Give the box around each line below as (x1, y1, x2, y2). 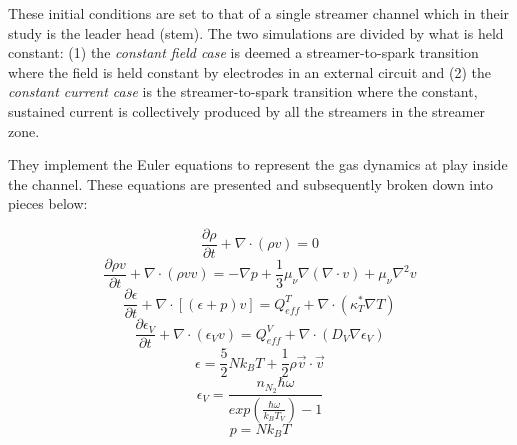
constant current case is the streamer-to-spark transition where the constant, (8, 81, 478, 102)
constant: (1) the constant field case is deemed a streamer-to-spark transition (8, 42, 479, 63)
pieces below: (8, 193, 88, 214)
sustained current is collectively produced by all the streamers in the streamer (8, 100, 486, 121)
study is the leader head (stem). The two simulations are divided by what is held (8, 22, 504, 43)
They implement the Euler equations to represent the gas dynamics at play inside (8, 154, 508, 175)
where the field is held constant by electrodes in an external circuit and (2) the (8, 61, 491, 82)
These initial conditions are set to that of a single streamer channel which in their (8, 3, 510, 23)
